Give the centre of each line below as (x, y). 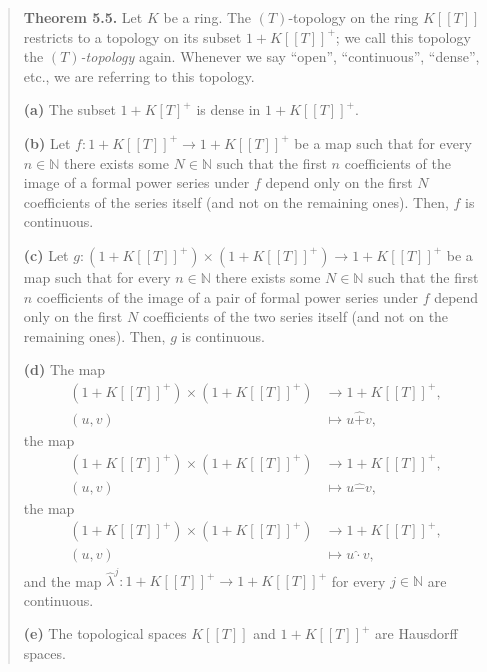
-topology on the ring (353, 17)
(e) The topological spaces (105, 633)
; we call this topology (403, 36)
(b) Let (47, 142)
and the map (62, 580)
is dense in (228, 109)
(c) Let (46, 254)
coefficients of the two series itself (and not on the (295, 316)
